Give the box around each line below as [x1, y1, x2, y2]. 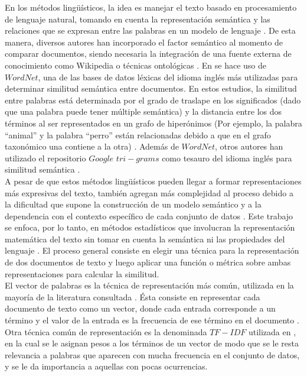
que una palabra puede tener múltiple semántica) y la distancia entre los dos [5, 105, 282, 118]
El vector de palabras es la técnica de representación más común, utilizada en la [5, 279, 294, 291]
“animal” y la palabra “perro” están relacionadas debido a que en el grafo [5, 128, 271, 141]
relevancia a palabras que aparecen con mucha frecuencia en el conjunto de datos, [5, 348, 300, 361]
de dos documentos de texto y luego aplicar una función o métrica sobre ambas [5, 256, 291, 268]
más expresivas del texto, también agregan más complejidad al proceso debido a [5, 186, 293, 199]
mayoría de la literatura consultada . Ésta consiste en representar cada [5, 290, 260, 303]
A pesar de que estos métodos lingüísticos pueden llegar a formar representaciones [5, 174, 302, 187]
